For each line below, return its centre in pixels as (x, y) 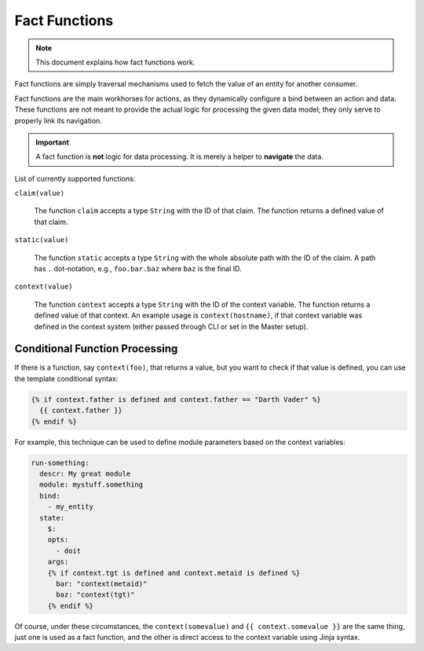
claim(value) (40, 193)
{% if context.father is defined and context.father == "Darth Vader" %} (176, 399)
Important (53, 142)
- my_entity (71, 507)
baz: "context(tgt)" (95, 595)
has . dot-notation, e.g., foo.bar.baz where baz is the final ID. (138, 269)
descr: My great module (85, 474)
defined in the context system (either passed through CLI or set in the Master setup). (171, 326)
